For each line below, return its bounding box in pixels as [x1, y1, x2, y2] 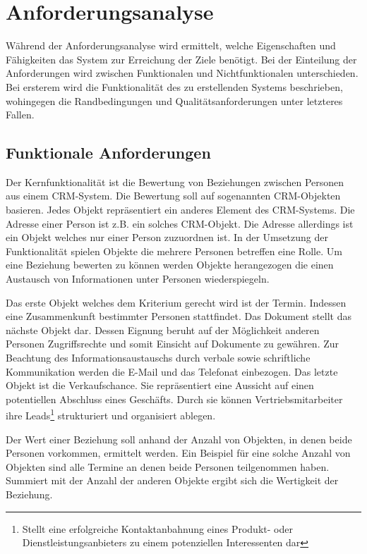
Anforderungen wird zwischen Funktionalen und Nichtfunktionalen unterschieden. [6, 66, 359, 80]
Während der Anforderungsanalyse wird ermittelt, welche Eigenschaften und [6, 38, 336, 53]
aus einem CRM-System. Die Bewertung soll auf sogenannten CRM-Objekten [6, 188, 341, 203]
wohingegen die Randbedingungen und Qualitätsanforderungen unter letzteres [6, 93, 343, 108]
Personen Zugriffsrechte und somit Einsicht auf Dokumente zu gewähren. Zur [6, 336, 339, 351]
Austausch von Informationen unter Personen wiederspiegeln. [6, 271, 270, 286]
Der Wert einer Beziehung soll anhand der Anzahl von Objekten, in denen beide [6, 431, 352, 446]
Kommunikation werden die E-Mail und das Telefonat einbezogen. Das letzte [6, 364, 338, 378]
